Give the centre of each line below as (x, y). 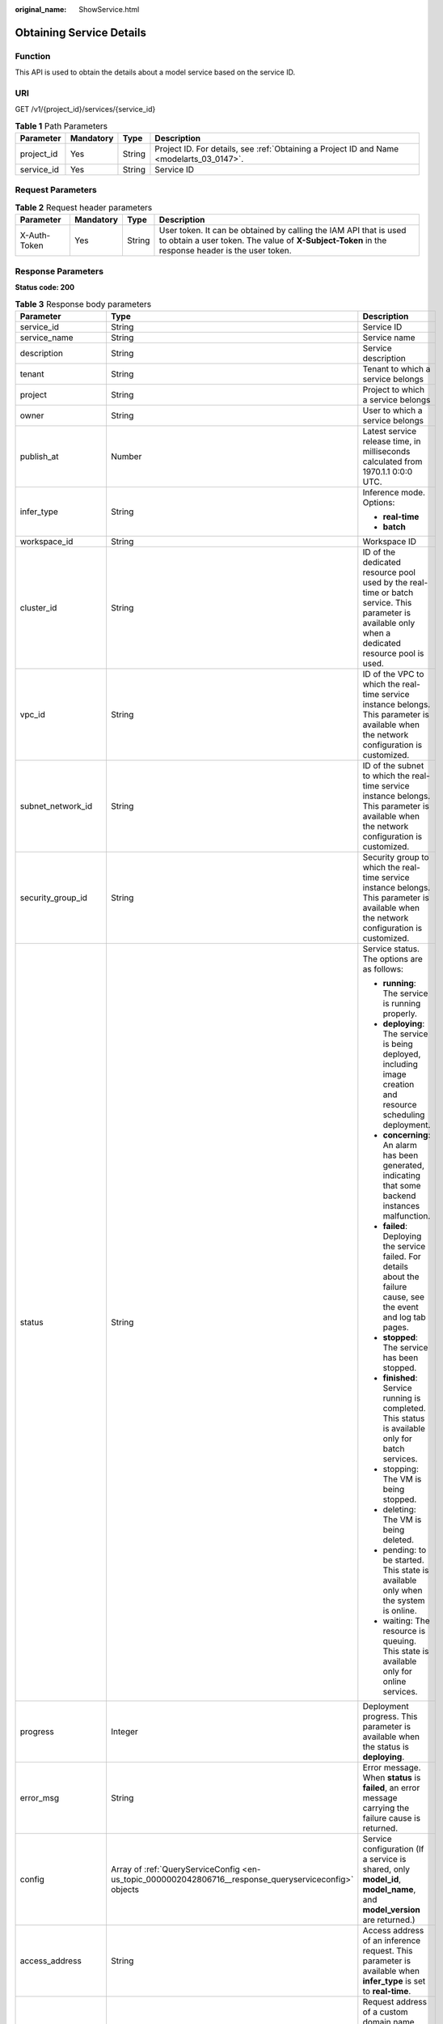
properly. (400, 1014)
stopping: (401, 1469)
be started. (403, 1560)
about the (401, 1277)
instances (401, 1205)
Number (126, 456)
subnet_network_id (56, 806)
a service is (384, 1859)
